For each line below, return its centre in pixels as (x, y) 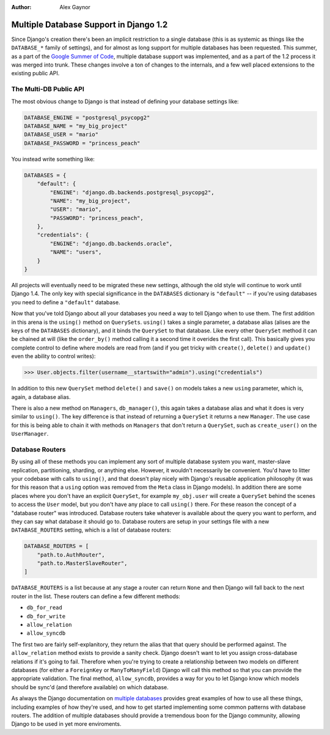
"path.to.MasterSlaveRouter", (82, 563)
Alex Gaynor (75, 7)
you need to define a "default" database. (66, 302)
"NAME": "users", (76, 252)
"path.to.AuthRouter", (71, 555)
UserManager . (30, 434)
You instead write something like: (53, 159)
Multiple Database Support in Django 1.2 (90, 24)
